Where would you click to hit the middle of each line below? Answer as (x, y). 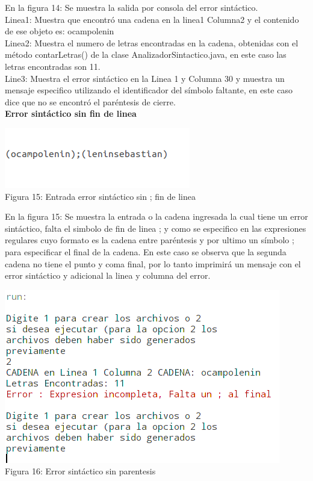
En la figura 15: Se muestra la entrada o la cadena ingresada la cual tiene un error (156, 216)
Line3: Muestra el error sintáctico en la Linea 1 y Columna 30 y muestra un (145, 78)
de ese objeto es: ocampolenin (60, 31)
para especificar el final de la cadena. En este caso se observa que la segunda (146, 251)
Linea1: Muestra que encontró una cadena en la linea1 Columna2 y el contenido (152, 19)
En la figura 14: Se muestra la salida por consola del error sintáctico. (132, 7)
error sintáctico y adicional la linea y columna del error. (108, 275)
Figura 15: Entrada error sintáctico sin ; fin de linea (100, 196)
